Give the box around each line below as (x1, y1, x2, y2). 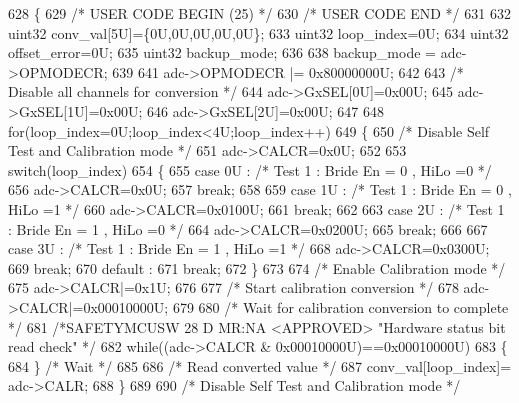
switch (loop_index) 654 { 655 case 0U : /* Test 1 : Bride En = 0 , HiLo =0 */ (8, 159, 492, 180)
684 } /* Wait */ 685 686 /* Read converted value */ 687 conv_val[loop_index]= (8, 355, 512, 376)
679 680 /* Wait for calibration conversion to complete (172, 296, 509, 317)
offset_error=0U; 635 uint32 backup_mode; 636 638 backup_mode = (8, 42, 436, 63)
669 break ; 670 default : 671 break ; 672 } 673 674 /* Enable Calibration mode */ (8, 257, 506, 278)
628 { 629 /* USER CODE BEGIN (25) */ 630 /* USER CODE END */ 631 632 (8, 3, 511, 23)
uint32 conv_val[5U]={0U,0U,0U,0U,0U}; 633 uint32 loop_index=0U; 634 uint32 (8, 22, 509, 43)
